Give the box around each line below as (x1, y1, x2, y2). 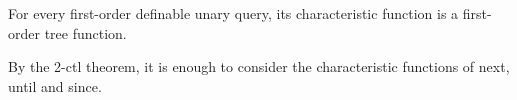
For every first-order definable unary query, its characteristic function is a (8, 3, 459, 23)
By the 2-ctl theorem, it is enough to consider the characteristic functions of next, (8, 56, 510, 77)
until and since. (8, 75, 102, 96)
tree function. (44, 22, 127, 43)
